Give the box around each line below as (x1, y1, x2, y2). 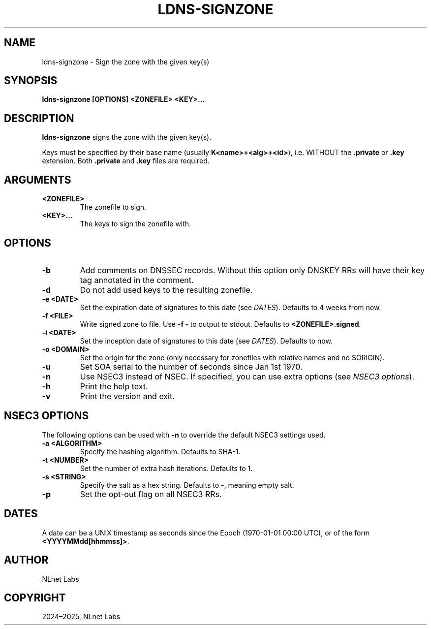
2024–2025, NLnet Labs (42, 612, 121, 621)
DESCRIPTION (4, 112, 74, 125)
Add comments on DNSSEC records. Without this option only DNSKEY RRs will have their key (80, 265, 425, 275)
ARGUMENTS (4, 173, 71, 186)
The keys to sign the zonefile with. (80, 220, 191, 228)
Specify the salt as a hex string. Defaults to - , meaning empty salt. (80, 480, 294, 489)
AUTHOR (4, 554, 49, 566)
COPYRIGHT (4, 591, 66, 604)
